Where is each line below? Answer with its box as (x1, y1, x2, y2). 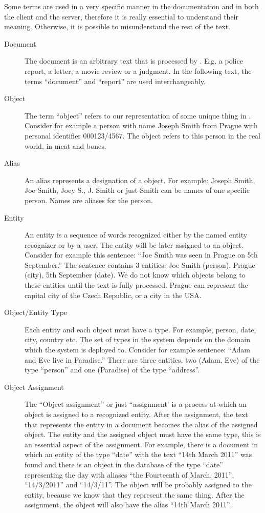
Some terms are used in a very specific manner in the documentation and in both (4, 1, 259, 11)
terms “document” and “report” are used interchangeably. (25, 75, 206, 86)
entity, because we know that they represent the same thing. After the (25, 489, 245, 500)
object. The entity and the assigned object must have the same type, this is (25, 429, 261, 440)
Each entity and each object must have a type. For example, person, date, (25, 324, 256, 334)
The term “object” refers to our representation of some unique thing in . (25, 110, 251, 121)
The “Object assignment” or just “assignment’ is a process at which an (25, 399, 247, 409)
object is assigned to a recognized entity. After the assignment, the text (25, 409, 248, 419)
